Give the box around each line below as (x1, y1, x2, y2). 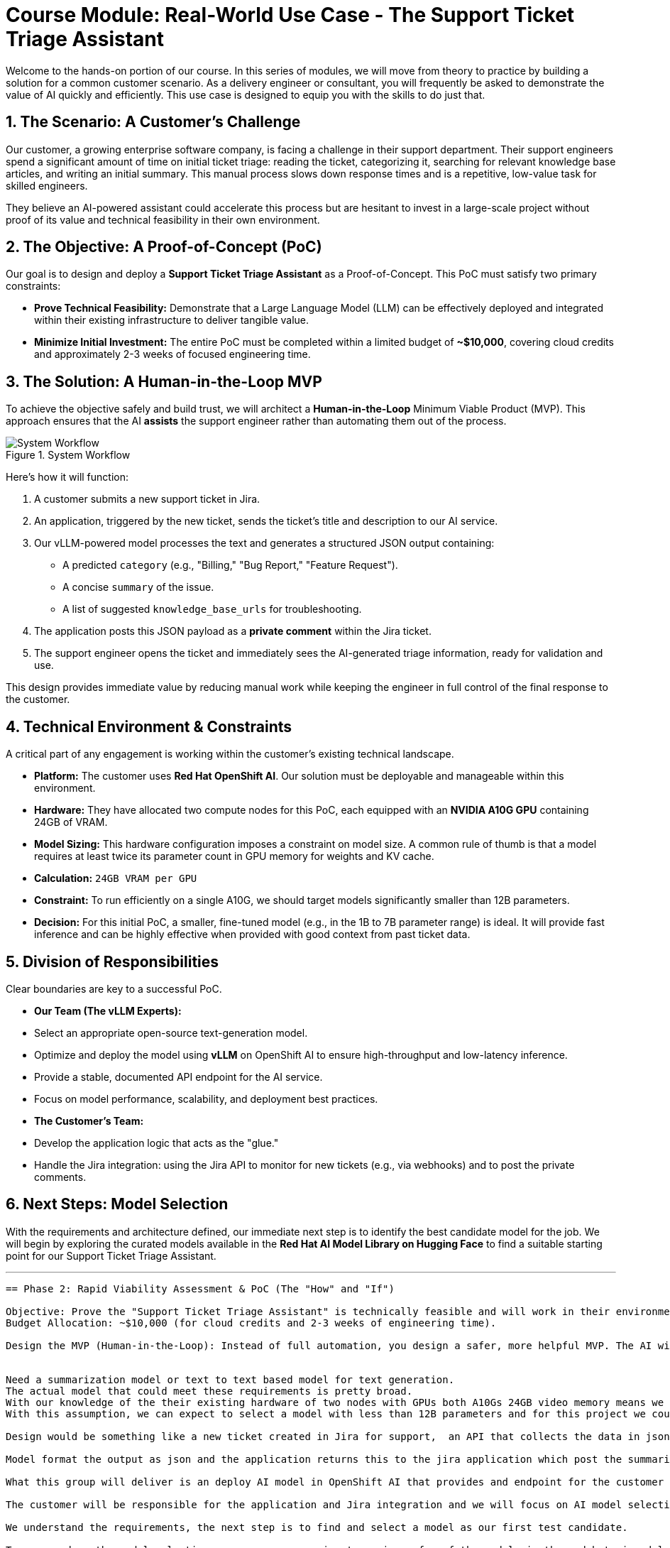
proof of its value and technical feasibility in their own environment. (6, 213, 320, 226)
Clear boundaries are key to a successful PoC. (6, 982, 222, 995)
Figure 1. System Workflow (6, 449, 131, 462)
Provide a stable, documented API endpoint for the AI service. (34, 1070, 323, 1083)
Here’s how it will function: (6, 471, 129, 484)
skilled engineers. (6, 179, 88, 192)
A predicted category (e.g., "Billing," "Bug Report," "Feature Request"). (62, 559, 398, 572)
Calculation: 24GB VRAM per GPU (34, 872, 197, 885)
